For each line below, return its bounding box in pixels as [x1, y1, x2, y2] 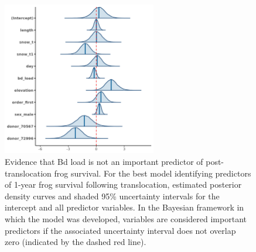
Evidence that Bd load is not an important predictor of [5, 155, 203, 167]
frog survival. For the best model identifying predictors [54, 167, 251, 179]
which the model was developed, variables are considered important [5, 212, 247, 225]
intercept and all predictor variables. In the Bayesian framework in [5, 201, 244, 213]
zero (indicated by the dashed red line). [5, 236, 146, 248]
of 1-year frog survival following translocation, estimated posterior [5, 178, 242, 191]
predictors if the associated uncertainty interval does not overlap [5, 224, 236, 236]
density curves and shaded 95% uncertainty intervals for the [5, 189, 220, 202]
